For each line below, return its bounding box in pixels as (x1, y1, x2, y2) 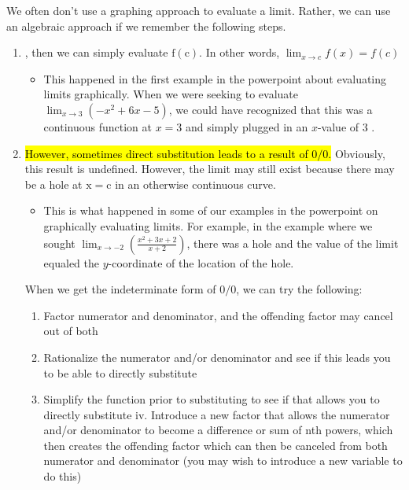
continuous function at (43, 118, 152, 134)
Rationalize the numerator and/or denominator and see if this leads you (43, 348, 391, 365)
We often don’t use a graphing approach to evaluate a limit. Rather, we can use (6, 2, 391, 18)
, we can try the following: (236, 281, 363, 297)
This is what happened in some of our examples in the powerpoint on (43, 202, 378, 219)
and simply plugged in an (185, 118, 308, 134)
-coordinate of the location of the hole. (108, 254, 294, 271)
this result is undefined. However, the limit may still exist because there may (24, 160, 395, 177)
